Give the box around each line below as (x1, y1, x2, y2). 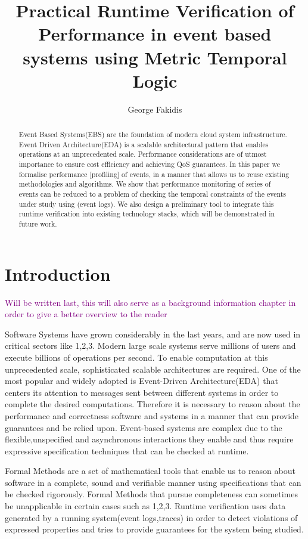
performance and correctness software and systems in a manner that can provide (5, 409, 299, 422)
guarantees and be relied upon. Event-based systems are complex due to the (5, 421, 282, 433)
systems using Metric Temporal (23, 45, 287, 69)
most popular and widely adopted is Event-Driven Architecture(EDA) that (5, 374, 278, 387)
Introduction (5, 261, 111, 286)
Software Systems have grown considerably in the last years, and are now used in (5, 327, 301, 340)
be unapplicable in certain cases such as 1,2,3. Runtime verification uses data (5, 500, 286, 512)
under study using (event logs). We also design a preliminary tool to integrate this (18, 199, 274, 209)
